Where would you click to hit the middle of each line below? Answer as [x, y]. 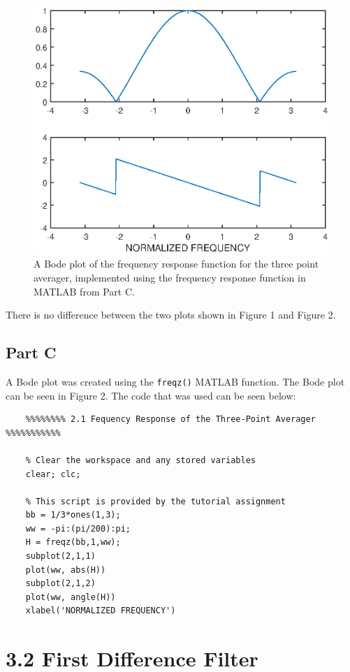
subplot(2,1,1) [60, 556]
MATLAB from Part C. [84, 291]
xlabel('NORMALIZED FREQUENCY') [101, 611]
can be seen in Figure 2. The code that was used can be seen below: [151, 395]
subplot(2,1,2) [60, 584]
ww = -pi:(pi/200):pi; [78, 528]
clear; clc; [53, 474]
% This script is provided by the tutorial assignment [155, 501]
